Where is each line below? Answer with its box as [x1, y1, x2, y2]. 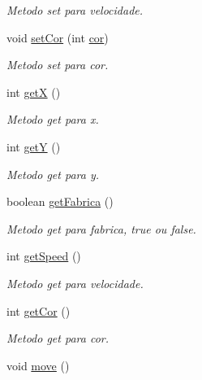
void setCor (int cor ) [6, 28, 109, 46]
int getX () [6, 83, 61, 100]
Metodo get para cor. [6, 330, 109, 347]
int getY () [6, 138, 61, 155]
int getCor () [6, 302, 71, 319]
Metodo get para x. [6, 111, 99, 128]
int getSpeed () [6, 247, 81, 264]
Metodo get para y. [6, 165, 100, 182]
